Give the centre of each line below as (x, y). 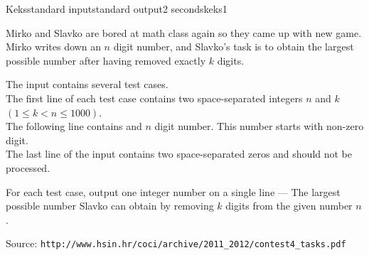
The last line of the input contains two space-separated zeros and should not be (179, 154)
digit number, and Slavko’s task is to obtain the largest (234, 47)
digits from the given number (289, 206)
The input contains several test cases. (87, 84)
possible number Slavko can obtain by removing (110, 206)
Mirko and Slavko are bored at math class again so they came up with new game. (184, 32)
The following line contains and (74, 126)
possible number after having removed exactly (106, 60)
